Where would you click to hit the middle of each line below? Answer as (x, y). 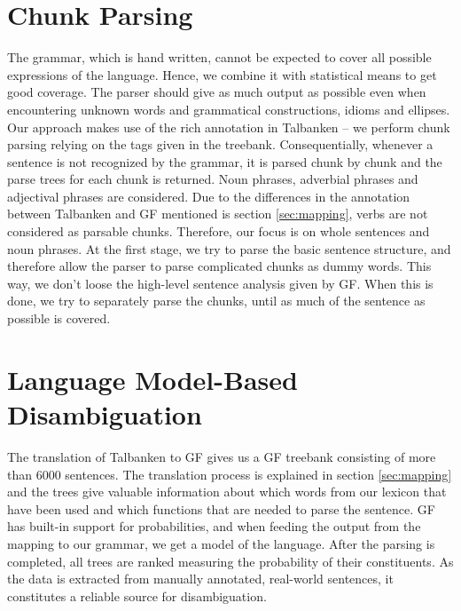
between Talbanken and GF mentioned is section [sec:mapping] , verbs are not (218, 214)
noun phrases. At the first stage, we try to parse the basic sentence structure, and (229, 248)
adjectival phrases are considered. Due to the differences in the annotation (209, 196)
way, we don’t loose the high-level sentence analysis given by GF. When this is (220, 283)
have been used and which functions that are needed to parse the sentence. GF (221, 508)
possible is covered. (59, 318)
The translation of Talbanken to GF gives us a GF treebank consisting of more (222, 456)
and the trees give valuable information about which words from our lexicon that (227, 492)
